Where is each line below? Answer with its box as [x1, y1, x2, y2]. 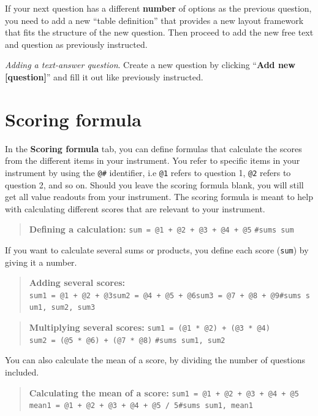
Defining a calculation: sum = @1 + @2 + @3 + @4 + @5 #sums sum [29, 223, 294, 236]
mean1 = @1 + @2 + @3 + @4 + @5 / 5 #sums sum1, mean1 [29, 401, 253, 410]
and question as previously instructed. [5, 37, 148, 50]
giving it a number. [5, 255, 77, 268]
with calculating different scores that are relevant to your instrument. [5, 202, 265, 215]
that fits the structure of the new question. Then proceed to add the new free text [5, 26, 314, 39]
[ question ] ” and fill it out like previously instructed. [5, 70, 203, 83]
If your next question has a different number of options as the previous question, [5, 2, 312, 14]
